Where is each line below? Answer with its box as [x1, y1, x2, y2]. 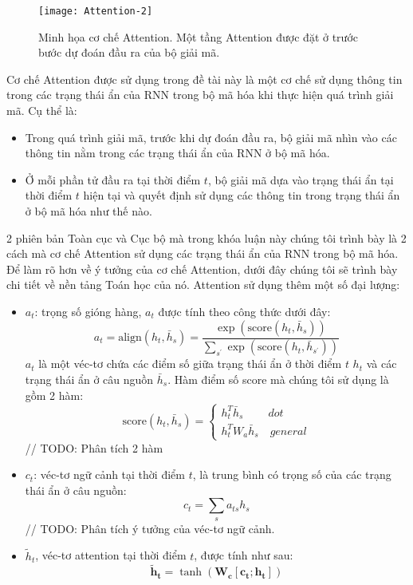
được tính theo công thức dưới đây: [158, 302, 331, 319]
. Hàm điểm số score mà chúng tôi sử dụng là [167, 371, 389, 388]
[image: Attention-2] [38, 6, 153, 17]
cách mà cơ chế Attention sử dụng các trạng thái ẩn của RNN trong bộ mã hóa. [6, 245, 399, 262]
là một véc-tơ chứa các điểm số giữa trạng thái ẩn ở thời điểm [38, 355, 342, 372]
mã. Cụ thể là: [6, 102, 77, 119]
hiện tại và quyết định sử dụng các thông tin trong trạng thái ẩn [83, 187, 400, 204]
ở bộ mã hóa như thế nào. [25, 203, 152, 219]
